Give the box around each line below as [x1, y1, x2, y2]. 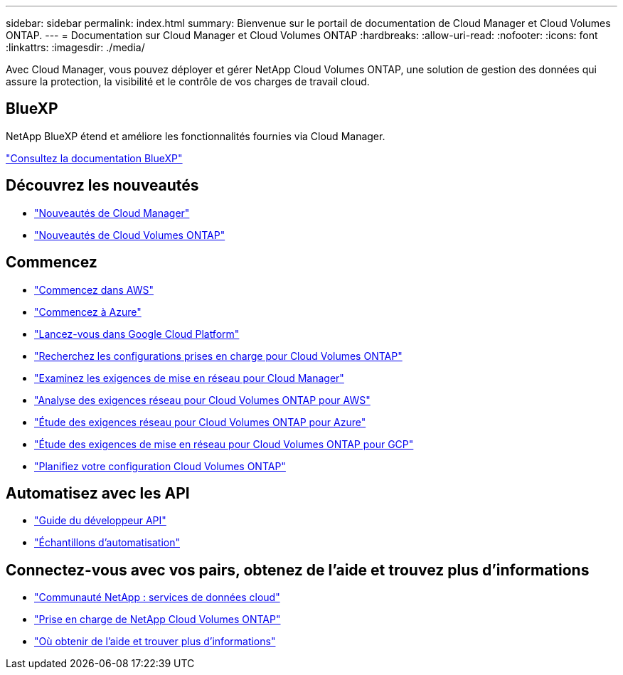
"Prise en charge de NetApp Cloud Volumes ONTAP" [34, 613, 281, 626]
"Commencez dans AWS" [34, 283, 154, 296]
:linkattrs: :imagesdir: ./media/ [6, 41, 145, 53]
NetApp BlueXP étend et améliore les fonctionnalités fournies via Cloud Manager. [6, 129, 385, 142]
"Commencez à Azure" [34, 305, 142, 318]
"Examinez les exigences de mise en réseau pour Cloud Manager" [34, 371, 344, 384]
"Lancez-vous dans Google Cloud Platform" [34, 327, 240, 340]
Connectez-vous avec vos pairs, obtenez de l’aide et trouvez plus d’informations [6, 560, 590, 579]
